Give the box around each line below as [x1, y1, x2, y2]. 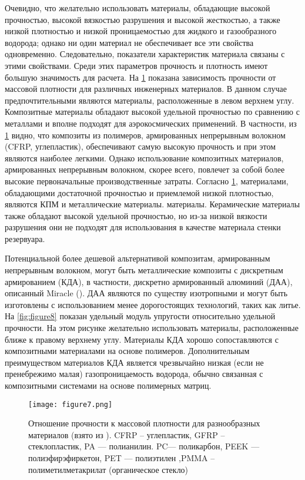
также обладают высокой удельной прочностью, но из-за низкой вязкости [5, 209, 267, 221]
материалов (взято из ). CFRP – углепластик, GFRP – [28, 428, 225, 441]
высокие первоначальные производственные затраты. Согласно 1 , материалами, [5, 174, 289, 187]
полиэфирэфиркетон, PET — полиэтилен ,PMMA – [28, 452, 215, 464]
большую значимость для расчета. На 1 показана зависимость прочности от [5, 71, 276, 83]
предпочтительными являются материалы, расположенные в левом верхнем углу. [5, 94, 294, 106]
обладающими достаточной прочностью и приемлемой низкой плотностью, [5, 186, 274, 198]
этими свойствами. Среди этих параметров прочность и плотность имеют [5, 59, 268, 71]
